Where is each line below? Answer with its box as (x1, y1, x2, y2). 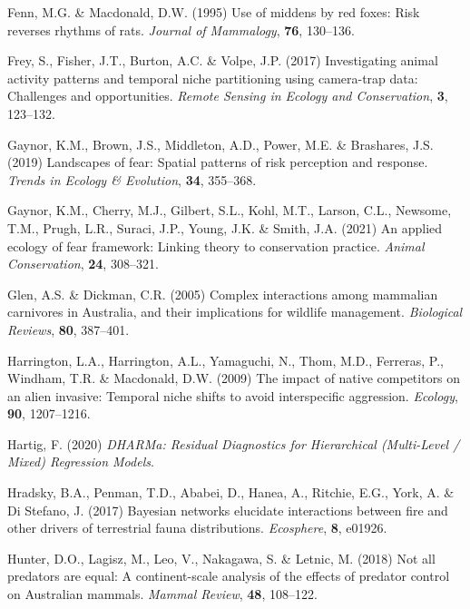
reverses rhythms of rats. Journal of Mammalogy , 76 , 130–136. (7, 20, 355, 39)
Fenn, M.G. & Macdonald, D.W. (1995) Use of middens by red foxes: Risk (7, 3, 420, 21)
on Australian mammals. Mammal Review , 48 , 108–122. (7, 584, 318, 604)
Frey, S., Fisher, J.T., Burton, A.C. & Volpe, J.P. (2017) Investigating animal (7, 51, 438, 70)
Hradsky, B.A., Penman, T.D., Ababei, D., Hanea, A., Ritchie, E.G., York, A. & (7, 483, 455, 502)
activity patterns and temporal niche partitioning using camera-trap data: (7, 68, 418, 87)
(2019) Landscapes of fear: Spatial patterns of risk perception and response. (7, 152, 428, 172)
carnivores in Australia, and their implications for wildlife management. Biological (7, 302, 463, 321)
